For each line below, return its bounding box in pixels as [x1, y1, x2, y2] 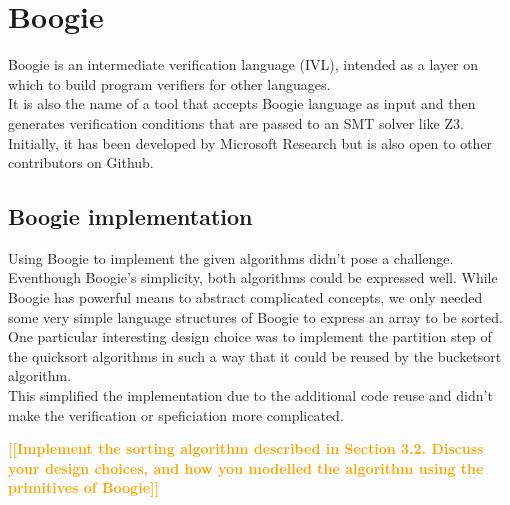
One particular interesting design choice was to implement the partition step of [8, 326, 492, 347]
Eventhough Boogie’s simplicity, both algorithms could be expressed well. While [8, 267, 498, 288]
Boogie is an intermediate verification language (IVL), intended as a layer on [8, 54, 479, 75]
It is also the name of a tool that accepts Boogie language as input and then [8, 93, 476, 114]
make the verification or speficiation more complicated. [8, 404, 344, 425]
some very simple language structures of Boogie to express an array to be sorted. [8, 306, 503, 327]
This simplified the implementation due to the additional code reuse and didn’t [8, 385, 493, 406]
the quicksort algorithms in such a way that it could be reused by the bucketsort [8, 345, 502, 366]
